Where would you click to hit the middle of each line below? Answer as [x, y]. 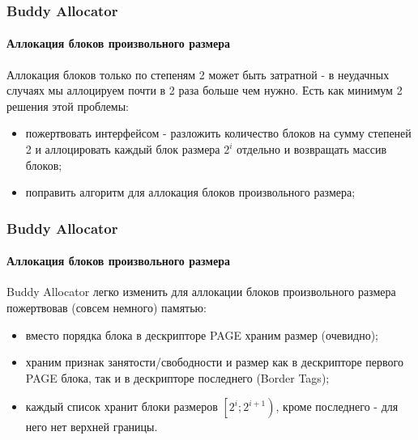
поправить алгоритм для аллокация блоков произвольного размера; [190, 192]
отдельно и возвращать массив [312, 149]
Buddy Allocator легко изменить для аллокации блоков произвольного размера [201, 292]
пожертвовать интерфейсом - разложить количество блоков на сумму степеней [218, 133]
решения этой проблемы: [68, 106]
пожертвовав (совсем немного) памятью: [107, 308]
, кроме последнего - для [337, 406]
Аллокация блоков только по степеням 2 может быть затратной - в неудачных [198, 74]
